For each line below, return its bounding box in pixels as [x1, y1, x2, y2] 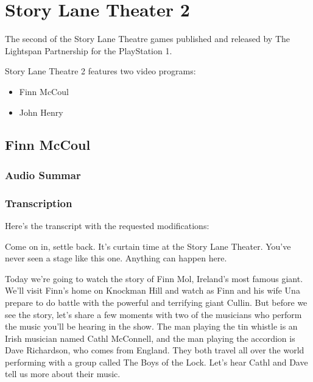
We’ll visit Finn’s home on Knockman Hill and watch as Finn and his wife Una [5, 284, 300, 297]
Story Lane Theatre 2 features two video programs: [5, 65, 196, 77]
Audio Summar [5, 167, 81, 182]
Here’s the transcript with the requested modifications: [5, 219, 209, 232]
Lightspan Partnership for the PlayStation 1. [5, 44, 172, 57]
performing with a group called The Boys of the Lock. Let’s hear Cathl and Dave [5, 355, 308, 368]
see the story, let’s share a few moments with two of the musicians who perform [5, 308, 302, 320]
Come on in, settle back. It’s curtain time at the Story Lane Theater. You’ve [5, 239, 291, 252]
